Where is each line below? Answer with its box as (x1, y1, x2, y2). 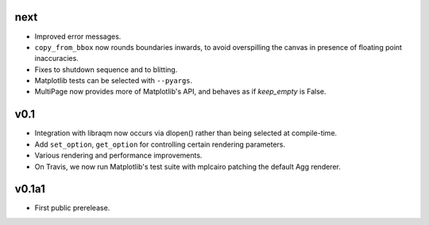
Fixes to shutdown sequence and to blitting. (34, 64, 178, 74)
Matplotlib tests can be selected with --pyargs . (34, 76, 193, 86)
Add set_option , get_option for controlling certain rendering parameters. (34, 139, 286, 149)
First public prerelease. (34, 203, 110, 213)
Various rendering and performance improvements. (34, 151, 203, 160)
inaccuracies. (34, 54, 79, 63)
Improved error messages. (34, 32, 122, 41)
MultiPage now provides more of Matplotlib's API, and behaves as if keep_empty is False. (34, 87, 327, 97)
